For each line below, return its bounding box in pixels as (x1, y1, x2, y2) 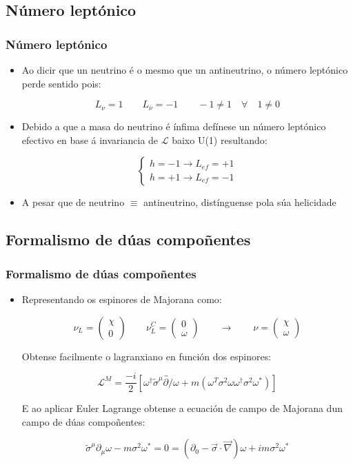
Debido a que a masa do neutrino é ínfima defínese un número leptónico (21, 119, 326, 134)
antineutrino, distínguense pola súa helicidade (143, 195, 336, 209)
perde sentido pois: (21, 76, 101, 90)
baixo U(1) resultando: (172, 132, 268, 147)
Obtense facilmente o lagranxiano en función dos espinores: (21, 349, 272, 363)
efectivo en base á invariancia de (21, 132, 159, 147)
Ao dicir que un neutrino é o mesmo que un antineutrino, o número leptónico (21, 63, 348, 76)
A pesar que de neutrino (21, 195, 125, 209)
